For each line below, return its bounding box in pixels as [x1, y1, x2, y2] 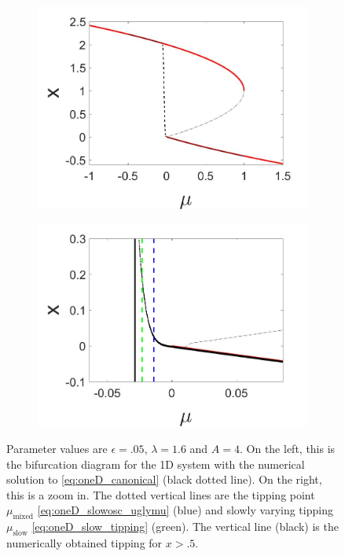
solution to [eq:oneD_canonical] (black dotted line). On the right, [6, 471, 322, 488]
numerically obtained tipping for [6, 534, 163, 550]
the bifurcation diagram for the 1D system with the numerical [6, 455, 305, 472]
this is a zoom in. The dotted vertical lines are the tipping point [6, 486, 315, 503]
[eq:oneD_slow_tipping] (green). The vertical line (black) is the [31, 518, 339, 535]
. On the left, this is [239, 440, 336, 456]
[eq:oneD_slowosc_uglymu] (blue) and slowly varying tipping [37, 502, 333, 518]
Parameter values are [6, 440, 108, 456]
